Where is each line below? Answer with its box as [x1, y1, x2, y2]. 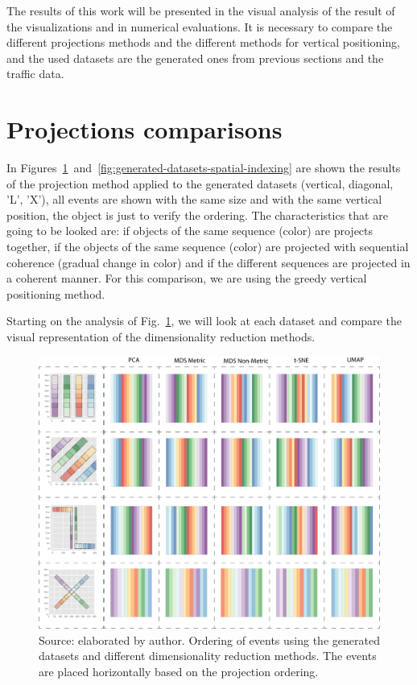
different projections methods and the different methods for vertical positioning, [6, 34, 400, 51]
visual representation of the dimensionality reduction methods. [6, 328, 316, 345]
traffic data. [6, 65, 64, 82]
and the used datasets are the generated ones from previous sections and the [6, 49, 384, 66]
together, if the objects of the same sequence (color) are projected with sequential [6, 238, 409, 255]
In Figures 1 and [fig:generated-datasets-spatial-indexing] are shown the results [6, 159, 401, 176]
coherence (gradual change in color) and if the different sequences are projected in [6, 254, 411, 270]
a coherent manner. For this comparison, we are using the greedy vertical [6, 270, 367, 287]
